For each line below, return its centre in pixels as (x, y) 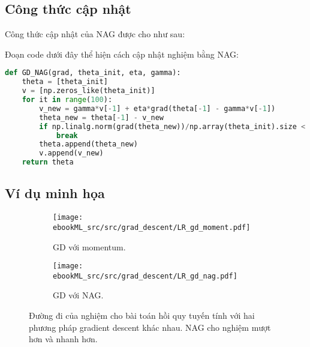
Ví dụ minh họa (55, 193)
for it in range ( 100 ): (67, 100)
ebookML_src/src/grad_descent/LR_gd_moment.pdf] (152, 227)
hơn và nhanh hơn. (63, 339)
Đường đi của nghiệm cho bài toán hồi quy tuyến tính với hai (142, 315)
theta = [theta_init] (65, 82)
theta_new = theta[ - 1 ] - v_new (101, 117)
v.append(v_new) (71, 153)
